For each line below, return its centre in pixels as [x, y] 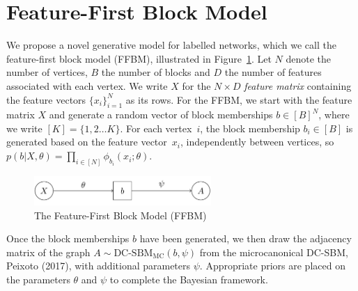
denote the [309, 58]
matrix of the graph [48, 252]
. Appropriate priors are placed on [272, 266]
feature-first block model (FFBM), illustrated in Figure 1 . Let [139, 58]
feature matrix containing [298, 85]
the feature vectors [46, 99]
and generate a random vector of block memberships [161, 115]
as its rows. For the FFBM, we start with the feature [239, 99]
